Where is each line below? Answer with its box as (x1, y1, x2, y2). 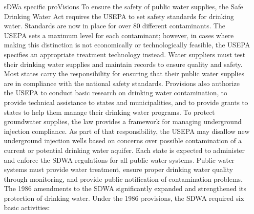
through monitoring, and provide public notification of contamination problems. (4, 173, 243, 184)
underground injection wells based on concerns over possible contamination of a (4, 135, 242, 146)
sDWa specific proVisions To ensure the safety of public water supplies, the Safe (4, 1, 243, 11)
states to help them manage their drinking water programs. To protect (4, 107, 215, 117)
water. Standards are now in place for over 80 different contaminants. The (4, 21, 226, 31)
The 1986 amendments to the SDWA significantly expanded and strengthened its (4, 183, 246, 193)
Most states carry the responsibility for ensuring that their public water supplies (4, 68, 245, 79)
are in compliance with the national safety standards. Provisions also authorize (4, 78, 240, 88)
